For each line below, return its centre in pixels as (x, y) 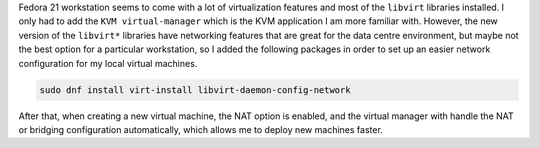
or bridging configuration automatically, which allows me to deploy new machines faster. (201, 129)
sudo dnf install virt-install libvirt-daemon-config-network (195, 89)
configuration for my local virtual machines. (108, 63)
